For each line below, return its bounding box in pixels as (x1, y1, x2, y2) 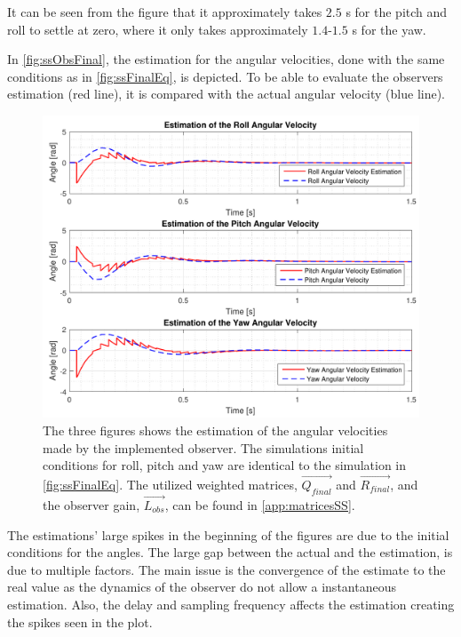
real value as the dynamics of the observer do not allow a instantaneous (7, 577, 396, 596)
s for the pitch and (346, 3, 448, 20)
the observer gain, (43, 495, 140, 514)
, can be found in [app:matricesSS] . (164, 495, 355, 514)
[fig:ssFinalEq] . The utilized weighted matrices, (43, 474, 298, 493)
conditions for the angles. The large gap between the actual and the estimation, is (7, 543, 453, 561)
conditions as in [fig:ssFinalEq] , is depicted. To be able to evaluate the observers (7, 67, 443, 85)
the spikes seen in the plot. (7, 612, 153, 631)
